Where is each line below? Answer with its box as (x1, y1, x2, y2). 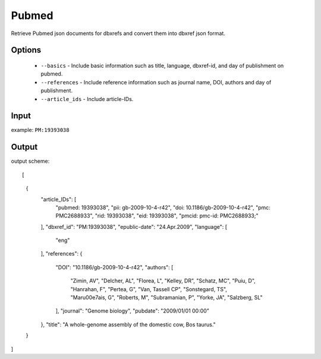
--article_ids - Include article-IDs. (40, 95, 134, 102)
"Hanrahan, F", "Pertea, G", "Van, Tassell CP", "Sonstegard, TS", (70, 285, 227, 292)
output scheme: (11, 158, 50, 165)
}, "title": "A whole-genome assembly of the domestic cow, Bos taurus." (40, 321, 216, 328)
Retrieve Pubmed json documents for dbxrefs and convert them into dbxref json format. (11, 30, 226, 37)
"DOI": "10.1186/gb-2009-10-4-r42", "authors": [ (55, 263, 174, 270)
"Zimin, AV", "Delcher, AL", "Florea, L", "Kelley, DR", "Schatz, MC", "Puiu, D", (70, 277, 256, 285)
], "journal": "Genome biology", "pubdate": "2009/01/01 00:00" (55, 307, 209, 314)
